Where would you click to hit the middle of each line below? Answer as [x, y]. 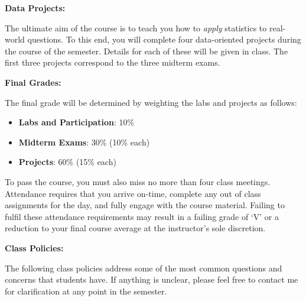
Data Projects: [35, 8]
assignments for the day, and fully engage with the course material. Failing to [145, 205]
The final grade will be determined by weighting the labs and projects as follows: [151, 102]
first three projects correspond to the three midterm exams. [113, 62]
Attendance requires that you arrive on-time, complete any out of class [133, 193]
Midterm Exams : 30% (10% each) [84, 142]
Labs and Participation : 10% [76, 122]
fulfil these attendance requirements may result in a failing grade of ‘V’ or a [142, 216]
